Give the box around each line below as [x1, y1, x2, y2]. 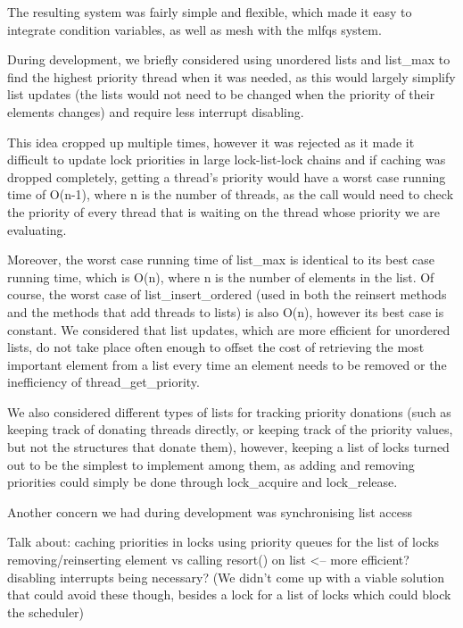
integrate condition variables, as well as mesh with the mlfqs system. [7, 20, 382, 38]
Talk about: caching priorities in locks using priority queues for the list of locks [7, 532, 440, 551]
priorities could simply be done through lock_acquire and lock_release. [7, 473, 398, 491]
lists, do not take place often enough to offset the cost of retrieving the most [7, 338, 425, 356]
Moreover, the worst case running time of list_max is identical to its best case [7, 250, 434, 269]
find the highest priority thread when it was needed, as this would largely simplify [7, 67, 456, 86]
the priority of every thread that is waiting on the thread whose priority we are [7, 202, 441, 221]
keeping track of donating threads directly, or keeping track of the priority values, [7, 420, 453, 439]
